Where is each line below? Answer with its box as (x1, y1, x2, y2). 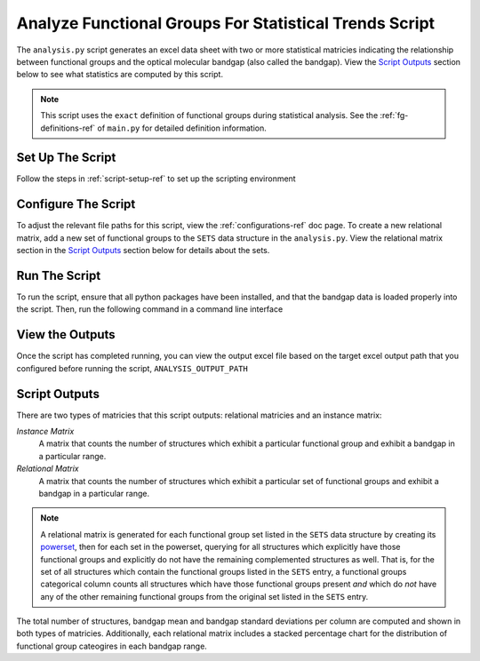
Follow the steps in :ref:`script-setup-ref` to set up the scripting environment (16, 173, 297, 184)
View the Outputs (16, 327, 116, 342)
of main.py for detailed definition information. (97, 123, 267, 133)
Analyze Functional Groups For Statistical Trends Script (16, 13, 436, 33)
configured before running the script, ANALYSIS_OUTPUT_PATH (16, 362, 248, 373)
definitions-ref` (40, 123, 96, 133)
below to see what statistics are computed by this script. (16, 69, 224, 80)
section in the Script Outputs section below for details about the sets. (16, 245, 270, 256)
